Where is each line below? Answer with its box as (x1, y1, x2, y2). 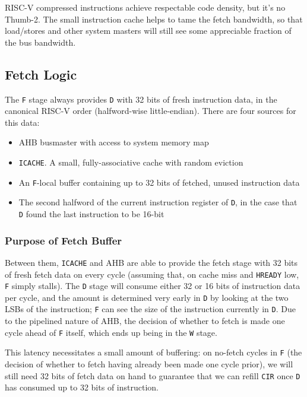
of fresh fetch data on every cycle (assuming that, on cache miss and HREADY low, (5, 268, 299, 280)
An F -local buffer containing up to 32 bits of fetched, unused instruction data (18, 176, 300, 188)
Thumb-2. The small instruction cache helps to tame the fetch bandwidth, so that (5, 12, 303, 25)
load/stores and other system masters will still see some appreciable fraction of (5, 24, 292, 37)
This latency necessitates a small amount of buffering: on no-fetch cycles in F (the (5, 346, 302, 358)
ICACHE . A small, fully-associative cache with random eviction (18, 156, 243, 169)
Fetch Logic (5, 65, 77, 83)
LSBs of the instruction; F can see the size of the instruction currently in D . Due (5, 303, 296, 315)
